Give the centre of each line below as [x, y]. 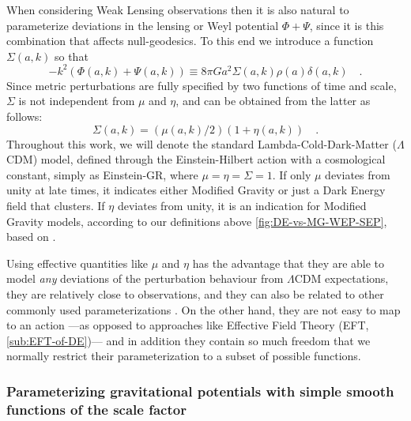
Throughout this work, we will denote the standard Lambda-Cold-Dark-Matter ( [202, 143]
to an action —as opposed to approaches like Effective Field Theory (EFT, [188, 325]
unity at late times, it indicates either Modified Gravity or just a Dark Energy [196, 190]
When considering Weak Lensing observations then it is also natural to [178, 9]
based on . [31, 237]
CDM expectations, [341, 278]
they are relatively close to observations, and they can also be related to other [195, 294]
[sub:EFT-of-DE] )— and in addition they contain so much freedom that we [189, 340]
